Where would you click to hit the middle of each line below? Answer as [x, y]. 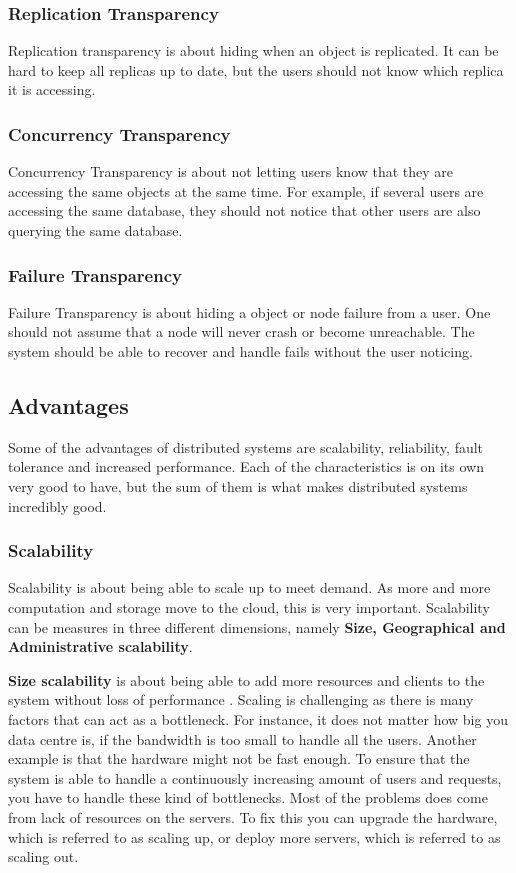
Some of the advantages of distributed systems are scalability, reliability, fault [246, 446]
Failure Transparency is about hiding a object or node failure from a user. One [249, 311]
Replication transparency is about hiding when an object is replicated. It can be [253, 50]
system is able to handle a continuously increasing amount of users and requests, [255, 777]
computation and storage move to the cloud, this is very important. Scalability [249, 606]
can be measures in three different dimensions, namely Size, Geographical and [257, 626]
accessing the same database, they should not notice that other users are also [244, 210]
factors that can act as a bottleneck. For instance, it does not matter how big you [258, 718]
